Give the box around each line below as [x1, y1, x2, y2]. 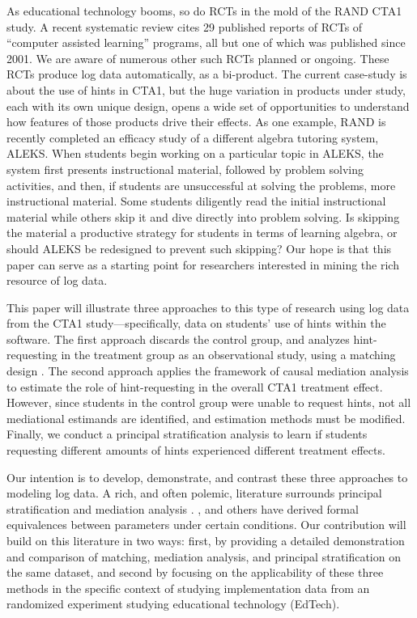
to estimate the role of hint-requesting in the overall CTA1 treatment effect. [6, 378, 383, 395]
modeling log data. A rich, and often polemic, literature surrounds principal [6, 485, 382, 502]
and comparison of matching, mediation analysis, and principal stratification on [6, 548, 401, 565]
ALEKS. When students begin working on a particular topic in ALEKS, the [6, 145, 384, 162]
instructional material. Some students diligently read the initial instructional [6, 193, 386, 210]
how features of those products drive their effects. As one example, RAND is [6, 113, 386, 130]
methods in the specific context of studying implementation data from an [6, 579, 370, 596]
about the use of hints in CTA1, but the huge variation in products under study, [6, 81, 406, 98]
